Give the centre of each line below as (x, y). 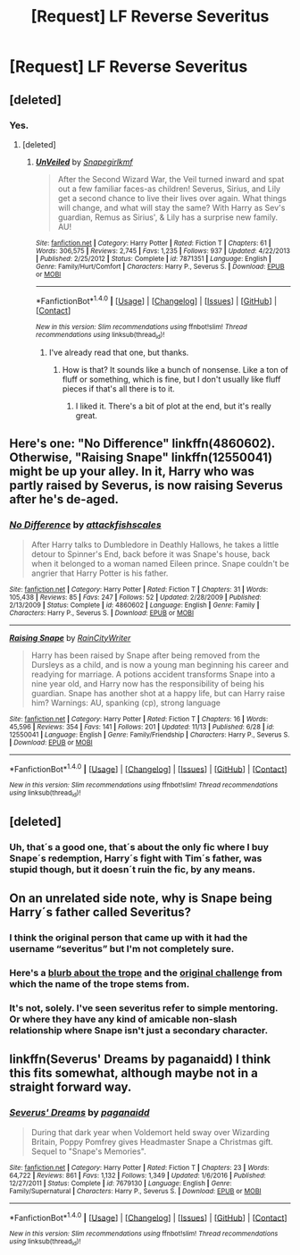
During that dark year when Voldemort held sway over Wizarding (150, 1132)
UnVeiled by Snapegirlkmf (84, 162)
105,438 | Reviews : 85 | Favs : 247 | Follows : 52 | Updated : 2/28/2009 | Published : (135, 597)
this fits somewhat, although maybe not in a (134, 1073)
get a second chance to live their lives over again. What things (172, 198)
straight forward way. (71, 1087)
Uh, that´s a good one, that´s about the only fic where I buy (139, 846)
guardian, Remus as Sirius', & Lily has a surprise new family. (168, 217)
